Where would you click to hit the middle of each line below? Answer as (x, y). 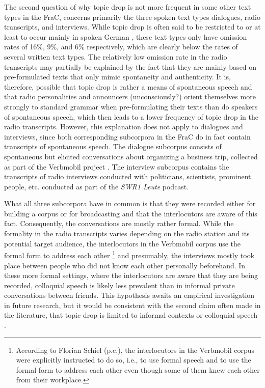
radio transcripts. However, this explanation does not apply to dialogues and (124, 127)
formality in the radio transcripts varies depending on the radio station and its (127, 233)
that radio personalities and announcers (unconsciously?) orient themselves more (130, 96)
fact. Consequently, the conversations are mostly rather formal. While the (119, 223)
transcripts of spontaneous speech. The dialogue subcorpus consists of (113, 146)
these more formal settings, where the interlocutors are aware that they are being (131, 275)
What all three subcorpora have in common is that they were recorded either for (130, 203)
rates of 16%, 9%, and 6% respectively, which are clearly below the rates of (121, 47)
